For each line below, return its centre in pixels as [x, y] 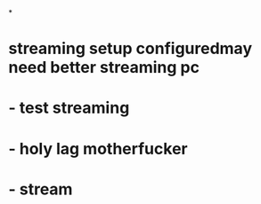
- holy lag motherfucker [98, 149]
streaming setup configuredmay [130, 49]
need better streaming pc [104, 68]
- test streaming [69, 108]
